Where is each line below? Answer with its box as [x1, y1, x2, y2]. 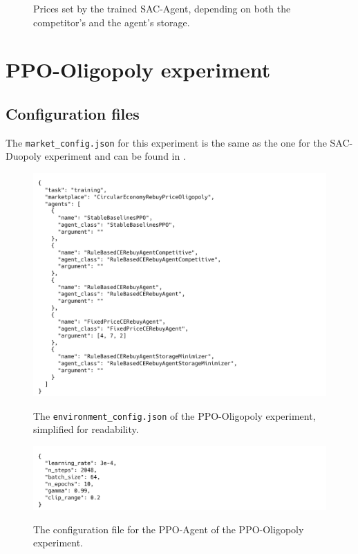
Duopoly [6, 149, 41, 163]
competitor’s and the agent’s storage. [33, 15, 190, 29]
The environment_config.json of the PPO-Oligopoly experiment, [33, 408, 316, 423]
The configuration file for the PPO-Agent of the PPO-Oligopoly [33, 521, 304, 536]
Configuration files [6, 102, 140, 124]
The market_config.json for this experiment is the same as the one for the [6, 135, 327, 149]
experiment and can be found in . [44, 149, 186, 163]
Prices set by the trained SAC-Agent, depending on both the [33, 1, 291, 15]
